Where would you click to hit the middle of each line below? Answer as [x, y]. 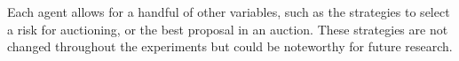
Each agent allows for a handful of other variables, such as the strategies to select [229, 11]
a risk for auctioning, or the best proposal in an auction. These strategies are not [228, 29]
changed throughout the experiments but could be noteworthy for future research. [230, 46]
